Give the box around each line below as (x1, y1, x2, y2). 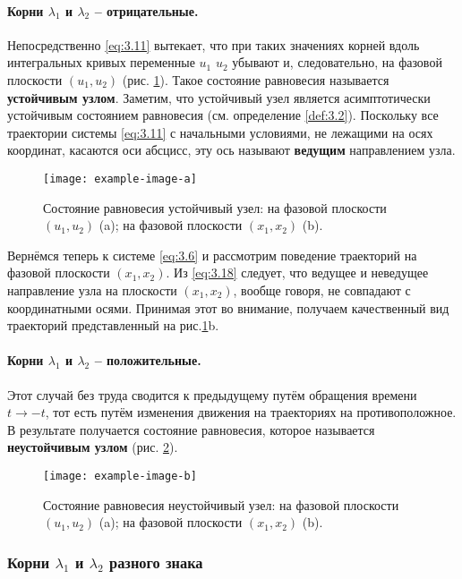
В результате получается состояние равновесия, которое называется (7, 420, 375, 439)
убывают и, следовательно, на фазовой (232, 53, 442, 72)
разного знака (109, 550, 203, 573)
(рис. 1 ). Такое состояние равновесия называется (122, 70, 389, 89)
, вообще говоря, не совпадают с (233, 280, 411, 299)
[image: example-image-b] (43, 469, 197, 482)
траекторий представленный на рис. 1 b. (7, 316, 219, 335)
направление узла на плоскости (7, 280, 177, 299)
